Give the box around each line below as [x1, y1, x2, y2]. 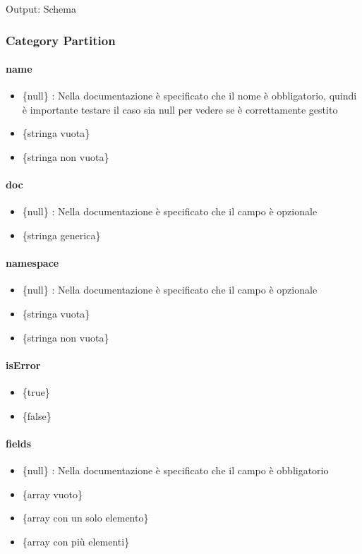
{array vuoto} [22, 486, 83, 501]
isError [6, 357, 41, 372]
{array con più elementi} [22, 534, 130, 548]
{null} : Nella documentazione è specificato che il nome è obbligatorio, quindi [22, 88, 357, 103]
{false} [22, 408, 52, 423]
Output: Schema [6, 1, 76, 16]
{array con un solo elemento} [22, 510, 149, 525]
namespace [6, 255, 59, 270]
